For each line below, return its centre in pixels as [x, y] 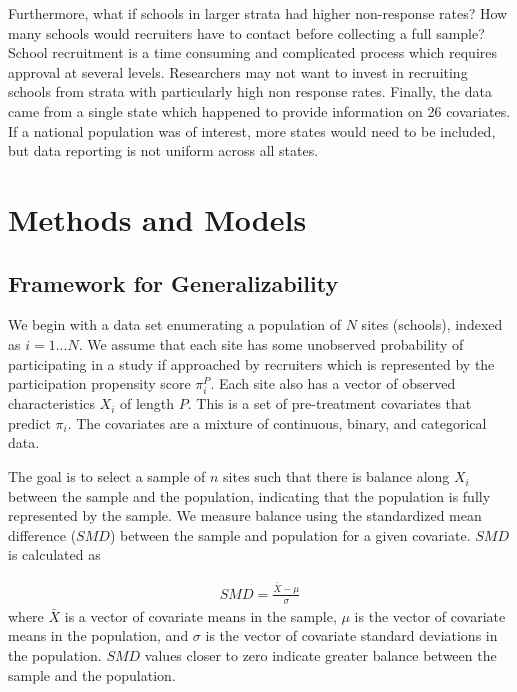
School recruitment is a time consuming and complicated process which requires [252, 52]
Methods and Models [157, 218]
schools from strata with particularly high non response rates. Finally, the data [250, 91]
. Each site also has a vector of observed [333, 383]
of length [147, 403]
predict [29, 422]
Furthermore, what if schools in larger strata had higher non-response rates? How [258, 13]
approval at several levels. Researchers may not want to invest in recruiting [238, 71]
